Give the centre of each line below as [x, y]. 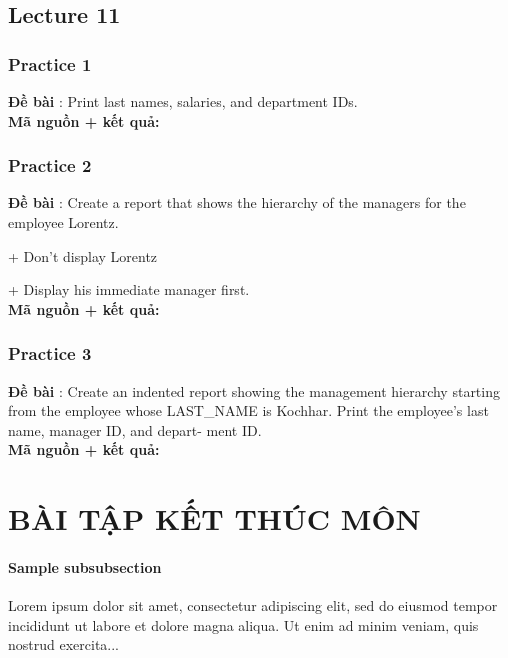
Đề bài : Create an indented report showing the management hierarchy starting [254, 390]
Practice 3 [50, 353]
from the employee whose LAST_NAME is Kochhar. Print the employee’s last [248, 410]
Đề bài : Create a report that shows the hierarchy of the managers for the [237, 202]
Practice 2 [50, 165]
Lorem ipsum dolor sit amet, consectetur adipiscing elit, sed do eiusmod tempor [253, 605]
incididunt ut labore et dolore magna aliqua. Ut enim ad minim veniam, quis [243, 624]
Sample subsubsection [85, 566]
